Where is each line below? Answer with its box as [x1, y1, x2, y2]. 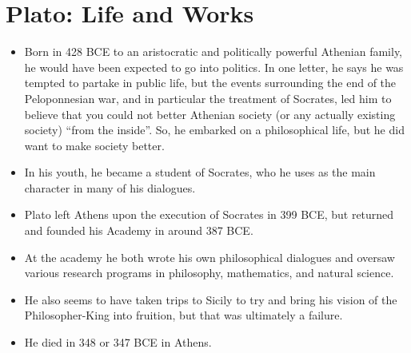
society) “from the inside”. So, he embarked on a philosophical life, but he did [24, 121, 405, 138]
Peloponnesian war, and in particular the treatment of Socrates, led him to [24, 89, 392, 106]
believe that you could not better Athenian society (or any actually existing [24, 105, 396, 122]
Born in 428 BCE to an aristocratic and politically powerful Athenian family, [24, 43, 403, 60]
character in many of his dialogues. [24, 179, 196, 196]
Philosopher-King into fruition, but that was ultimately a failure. [24, 307, 343, 323]
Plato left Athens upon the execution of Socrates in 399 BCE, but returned [24, 206, 394, 223]
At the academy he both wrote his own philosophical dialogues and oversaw [24, 248, 395, 265]
